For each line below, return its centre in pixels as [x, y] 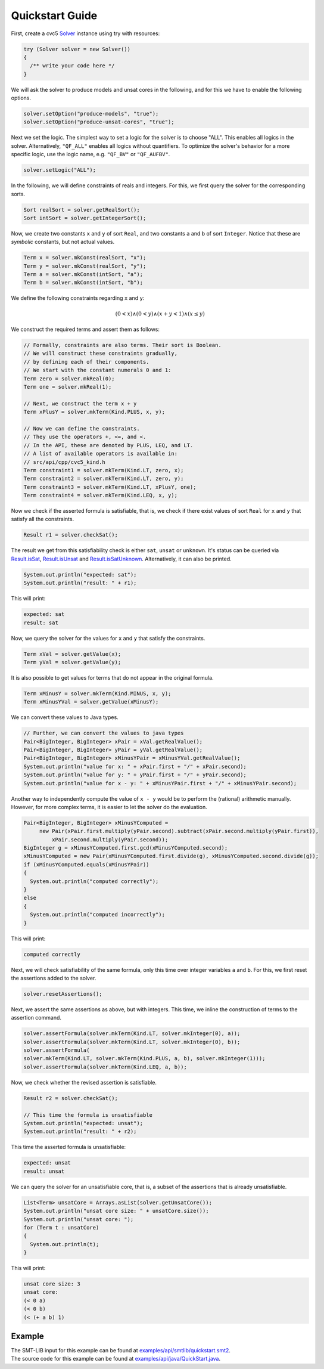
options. [21, 98]
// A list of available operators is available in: [101, 454]
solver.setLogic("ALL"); [60, 170]
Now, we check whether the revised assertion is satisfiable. [84, 1082]
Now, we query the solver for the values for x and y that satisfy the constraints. [108, 638]
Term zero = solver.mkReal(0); [69, 378]
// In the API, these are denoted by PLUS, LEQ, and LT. [108, 445]
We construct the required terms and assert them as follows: [85, 329]
